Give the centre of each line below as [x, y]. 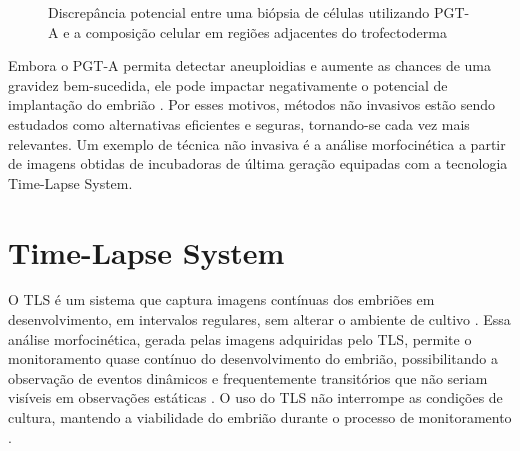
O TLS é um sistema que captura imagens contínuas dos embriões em [221, 299]
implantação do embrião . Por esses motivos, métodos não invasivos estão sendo [252, 104]
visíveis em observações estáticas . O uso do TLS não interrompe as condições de [255, 397]
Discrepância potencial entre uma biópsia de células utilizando [239, 12]
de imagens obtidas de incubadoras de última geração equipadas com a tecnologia [258, 163]
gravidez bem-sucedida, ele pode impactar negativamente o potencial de [228, 84]
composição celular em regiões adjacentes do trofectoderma [266, 31]
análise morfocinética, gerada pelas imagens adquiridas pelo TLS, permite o [240, 338]
